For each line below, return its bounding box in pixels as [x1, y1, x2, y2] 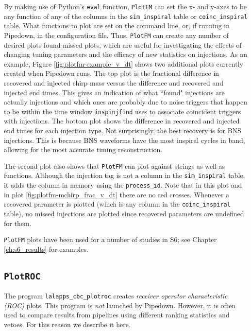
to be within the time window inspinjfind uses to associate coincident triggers [4, 106, 241, 116]
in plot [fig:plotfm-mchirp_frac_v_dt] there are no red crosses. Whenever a [4, 189, 230, 199]
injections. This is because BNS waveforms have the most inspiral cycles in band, [4, 135, 245, 145]
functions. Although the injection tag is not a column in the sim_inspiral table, [4, 170, 245, 180]
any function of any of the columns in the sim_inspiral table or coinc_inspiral [4, 11, 248, 21]
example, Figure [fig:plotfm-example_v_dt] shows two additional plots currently [4, 58, 243, 69]
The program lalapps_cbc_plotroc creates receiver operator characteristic [4, 291, 228, 301]
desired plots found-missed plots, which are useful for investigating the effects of [4, 39, 242, 50]
